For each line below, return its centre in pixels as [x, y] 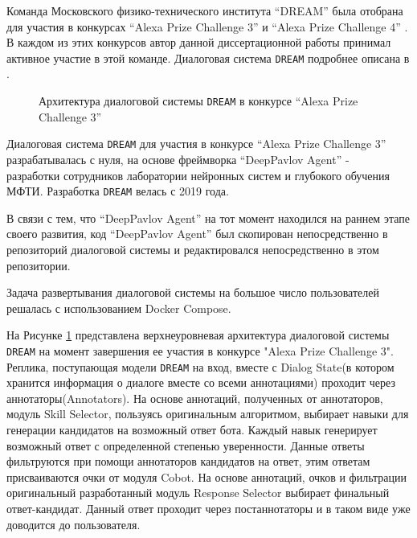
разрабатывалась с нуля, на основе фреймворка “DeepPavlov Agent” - [178, 159]
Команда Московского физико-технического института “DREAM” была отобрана [205, 10]
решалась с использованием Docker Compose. [119, 308]
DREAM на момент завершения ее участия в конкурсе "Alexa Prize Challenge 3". [200, 350]
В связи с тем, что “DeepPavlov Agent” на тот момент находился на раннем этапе [208, 218]
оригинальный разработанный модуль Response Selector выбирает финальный [198, 493]
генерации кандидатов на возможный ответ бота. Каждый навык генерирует [192, 430]
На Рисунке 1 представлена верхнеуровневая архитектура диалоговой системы [198, 335]
